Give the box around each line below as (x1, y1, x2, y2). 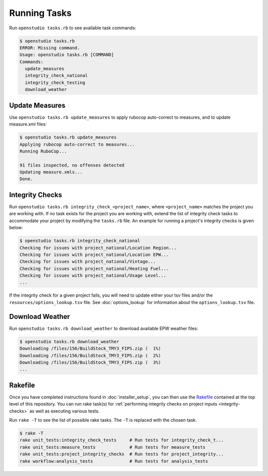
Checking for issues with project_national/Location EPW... (19, 251, 169, 257)
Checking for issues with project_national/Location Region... (19, 245, 177, 250)
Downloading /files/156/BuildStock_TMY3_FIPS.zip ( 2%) (19, 353, 161, 358)
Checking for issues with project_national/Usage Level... (19, 273, 166, 278)
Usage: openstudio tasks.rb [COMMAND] (19, 52, 114, 58)
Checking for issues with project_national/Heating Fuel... (19, 266, 169, 271)
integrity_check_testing (25, 79, 85, 85)
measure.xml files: (9, 121, 47, 127)
